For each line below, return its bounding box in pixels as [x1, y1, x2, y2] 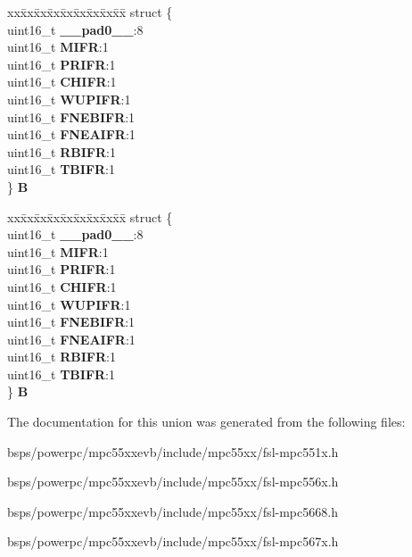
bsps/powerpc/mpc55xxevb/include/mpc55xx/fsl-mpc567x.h [7, 532, 339, 551]
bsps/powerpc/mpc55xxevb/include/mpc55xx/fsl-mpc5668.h [7, 502, 338, 520]
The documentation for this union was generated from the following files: [7, 412, 406, 431]
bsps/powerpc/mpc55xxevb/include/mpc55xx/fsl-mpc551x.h [7, 442, 339, 461]
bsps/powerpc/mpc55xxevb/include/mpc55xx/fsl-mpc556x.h [7, 472, 339, 491]
